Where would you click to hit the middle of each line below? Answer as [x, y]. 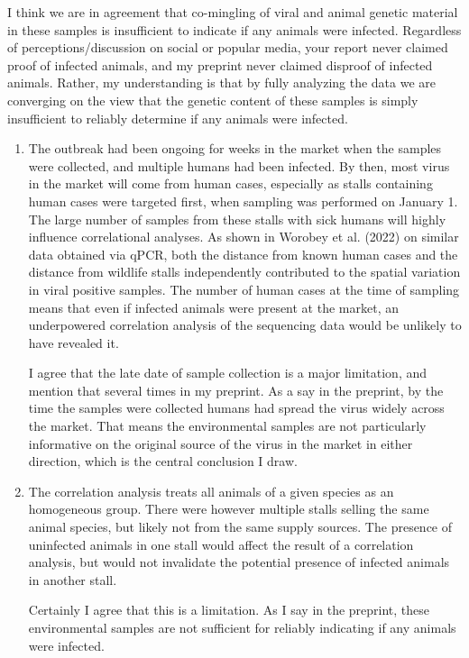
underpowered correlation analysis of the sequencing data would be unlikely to [245, 325]
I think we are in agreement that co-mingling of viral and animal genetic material [233, 12]
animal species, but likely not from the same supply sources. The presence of [240, 527]
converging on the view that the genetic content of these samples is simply [213, 100]
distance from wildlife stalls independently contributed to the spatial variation [244, 272]
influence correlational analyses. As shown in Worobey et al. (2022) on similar [244, 237]
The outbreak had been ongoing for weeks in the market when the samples [235, 148]
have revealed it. [74, 342]
